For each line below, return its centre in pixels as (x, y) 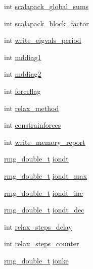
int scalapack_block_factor (46, 23)
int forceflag (22, 91)
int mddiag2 (23, 74)
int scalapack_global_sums (46, 6)
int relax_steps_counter (42, 244)
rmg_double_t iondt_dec (44, 210)
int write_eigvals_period (43, 40)
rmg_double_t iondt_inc (44, 193)
